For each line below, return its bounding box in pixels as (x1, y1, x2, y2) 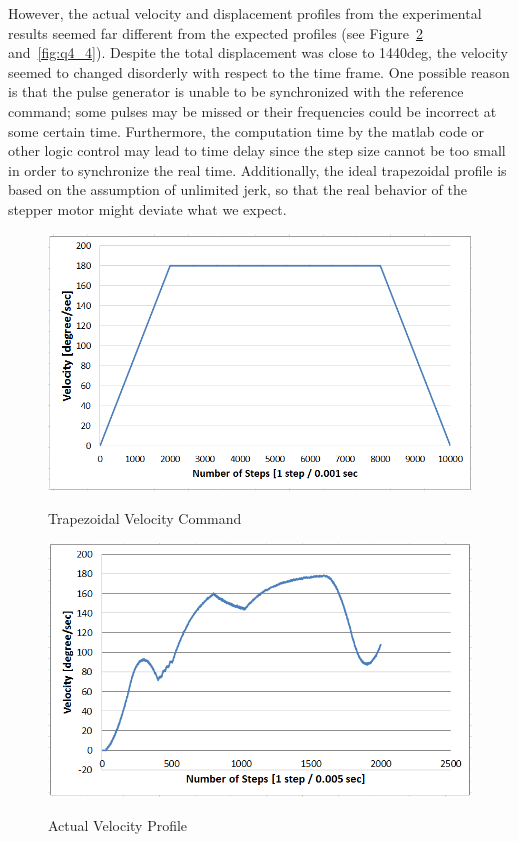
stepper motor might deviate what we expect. (8, 198, 287, 219)
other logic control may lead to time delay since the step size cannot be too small (8, 140, 506, 161)
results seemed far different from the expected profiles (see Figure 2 (8, 22, 423, 43)
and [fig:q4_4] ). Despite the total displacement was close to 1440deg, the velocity (8, 42, 508, 63)
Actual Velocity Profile (48, 815, 188, 836)
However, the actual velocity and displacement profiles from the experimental (8, 3, 482, 23)
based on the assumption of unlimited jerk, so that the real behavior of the (8, 179, 467, 200)
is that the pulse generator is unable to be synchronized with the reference (8, 81, 464, 102)
